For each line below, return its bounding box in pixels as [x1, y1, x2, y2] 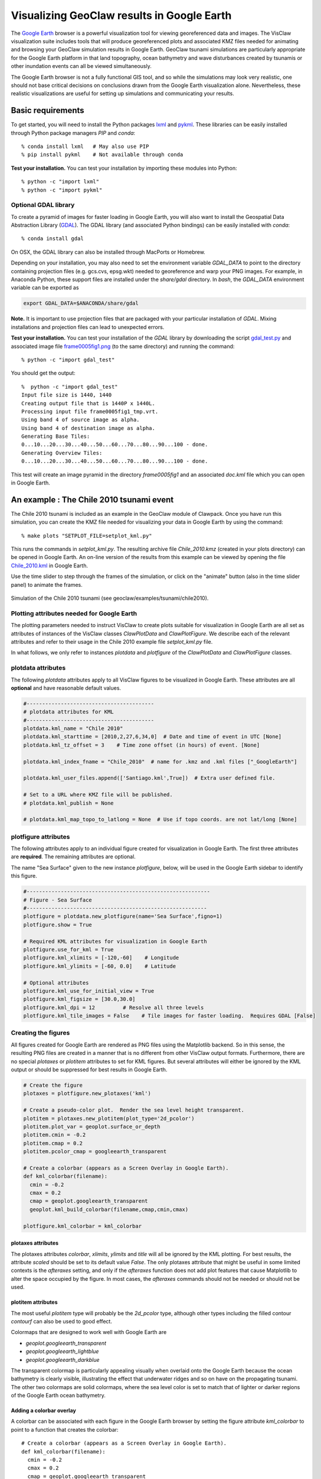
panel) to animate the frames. [11, 581, 83, 588]
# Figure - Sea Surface [23, 896, 93, 903]
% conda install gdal [21, 235, 84, 242]
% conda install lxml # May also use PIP [21, 143, 149, 150]
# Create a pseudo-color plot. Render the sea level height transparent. [23, 1107, 245, 1113]
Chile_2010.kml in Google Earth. [11, 562, 89, 569]
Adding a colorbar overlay [11, 1407, 76, 1414]
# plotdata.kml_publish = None [23, 799, 114, 806]
